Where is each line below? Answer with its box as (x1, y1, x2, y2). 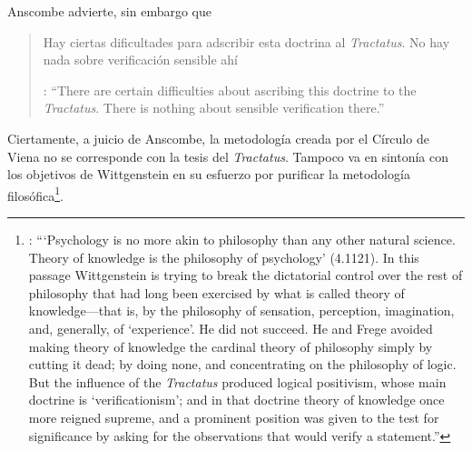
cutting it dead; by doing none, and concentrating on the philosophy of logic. (28, 355, 457, 374)
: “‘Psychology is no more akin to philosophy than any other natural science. (28, 230, 456, 248)
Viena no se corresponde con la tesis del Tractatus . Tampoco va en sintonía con (7, 146, 449, 165)
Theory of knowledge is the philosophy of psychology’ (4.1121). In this (28, 247, 419, 266)
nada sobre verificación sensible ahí (43, 50, 238, 69)
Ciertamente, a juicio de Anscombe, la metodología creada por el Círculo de (7, 128, 429, 147)
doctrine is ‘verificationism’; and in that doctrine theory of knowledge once (28, 390, 445, 409)
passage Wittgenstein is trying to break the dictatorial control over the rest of (28, 266, 463, 285)
